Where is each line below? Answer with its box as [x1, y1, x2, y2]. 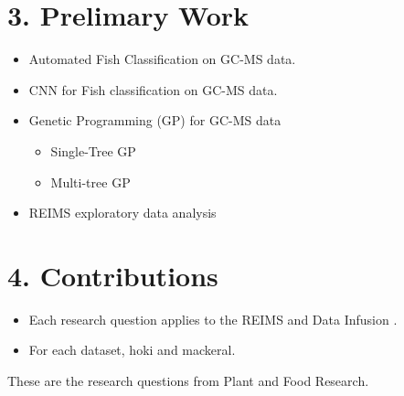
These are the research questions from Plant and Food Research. [7, 371, 369, 390]
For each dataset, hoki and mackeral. [28, 340, 236, 359]
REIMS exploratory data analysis [28, 203, 217, 222]
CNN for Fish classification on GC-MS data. [28, 80, 278, 99]
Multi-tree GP [50, 172, 131, 191]
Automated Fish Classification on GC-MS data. [28, 49, 296, 69]
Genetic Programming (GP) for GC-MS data [28, 111, 282, 130]
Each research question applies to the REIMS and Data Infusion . [28, 309, 398, 328]
